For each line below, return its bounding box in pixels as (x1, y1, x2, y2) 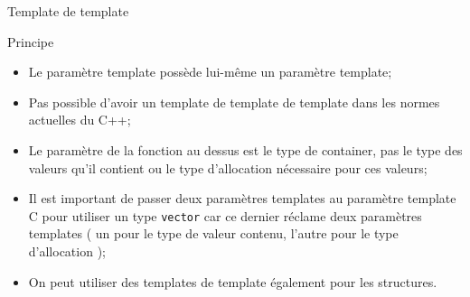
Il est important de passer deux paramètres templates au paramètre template (28, 189, 456, 208)
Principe (7, 32, 54, 51)
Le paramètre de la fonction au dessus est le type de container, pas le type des (28, 140, 463, 159)
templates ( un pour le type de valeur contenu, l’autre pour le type (28, 224, 399, 243)
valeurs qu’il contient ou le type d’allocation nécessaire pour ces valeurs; (28, 158, 428, 177)
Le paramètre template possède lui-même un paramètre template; (28, 62, 392, 81)
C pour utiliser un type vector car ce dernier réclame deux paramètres (28, 206, 422, 225)
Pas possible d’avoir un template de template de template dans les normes (28, 92, 440, 111)
